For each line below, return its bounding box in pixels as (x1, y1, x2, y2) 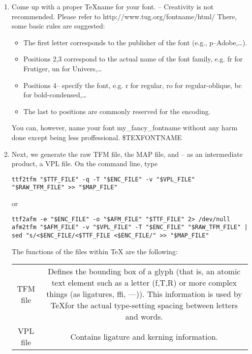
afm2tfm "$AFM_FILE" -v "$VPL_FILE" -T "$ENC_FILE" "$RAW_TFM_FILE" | (11, 224, 248, 231)
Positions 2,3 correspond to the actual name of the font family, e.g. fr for (23, 54, 243, 64)
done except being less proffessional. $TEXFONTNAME (11, 132, 182, 142)
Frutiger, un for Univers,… (23, 63, 102, 73)
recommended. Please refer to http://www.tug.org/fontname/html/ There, (11, 11, 237, 21)
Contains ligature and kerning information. (70, 330, 218, 342)
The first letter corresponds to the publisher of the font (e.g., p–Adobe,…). (23, 37, 248, 47)
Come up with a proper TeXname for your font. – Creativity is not (11, 1, 214, 11)
